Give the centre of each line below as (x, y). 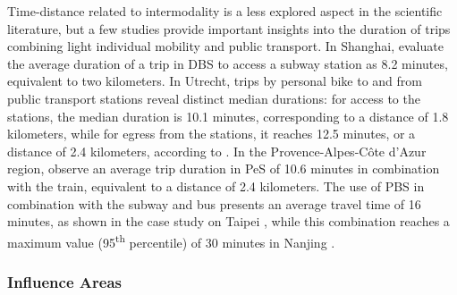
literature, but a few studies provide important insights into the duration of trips (229, 28)
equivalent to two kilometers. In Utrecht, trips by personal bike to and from (215, 81)
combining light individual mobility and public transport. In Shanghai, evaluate (225, 46)
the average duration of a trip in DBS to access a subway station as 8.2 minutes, (228, 63)
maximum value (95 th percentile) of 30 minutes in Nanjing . (171, 240)
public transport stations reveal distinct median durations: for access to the (214, 98)
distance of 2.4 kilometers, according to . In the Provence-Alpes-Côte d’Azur (217, 151)
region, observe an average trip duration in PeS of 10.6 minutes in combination (224, 169)
